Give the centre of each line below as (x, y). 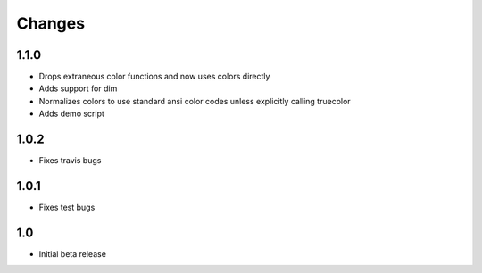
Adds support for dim (78, 88)
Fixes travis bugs (70, 161)
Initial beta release (73, 253)
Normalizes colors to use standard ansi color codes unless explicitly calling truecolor (195, 101)
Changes (50, 23)
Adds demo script (71, 114)
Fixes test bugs (67, 207)
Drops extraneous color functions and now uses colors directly (154, 77)
